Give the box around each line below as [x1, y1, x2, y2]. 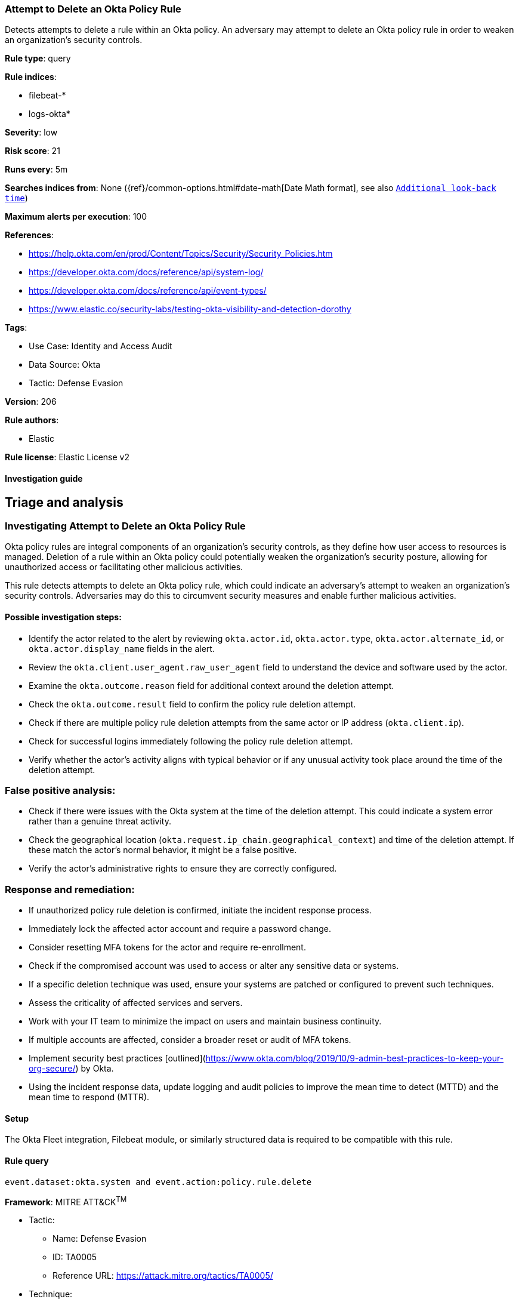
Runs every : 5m [5, 164, 68, 175]
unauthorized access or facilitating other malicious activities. [5, 562, 243, 572]
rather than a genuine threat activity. [29, 816, 171, 827]
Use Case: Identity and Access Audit [29, 341, 172, 352]
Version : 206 [5, 396, 57, 407]
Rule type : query [5, 53, 71, 64]
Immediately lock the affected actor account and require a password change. [29, 924, 331, 934]
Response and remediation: [5, 883, 135, 895]
